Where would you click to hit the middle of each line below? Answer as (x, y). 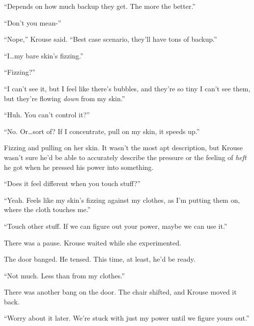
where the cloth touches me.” (47, 209)
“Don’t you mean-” (33, 22)
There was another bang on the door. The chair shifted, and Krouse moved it (120, 292)
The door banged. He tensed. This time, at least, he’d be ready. (100, 259)
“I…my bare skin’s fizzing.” (44, 55)
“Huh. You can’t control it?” (47, 115)
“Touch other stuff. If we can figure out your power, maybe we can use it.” (116, 226)
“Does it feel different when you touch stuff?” (72, 183)
